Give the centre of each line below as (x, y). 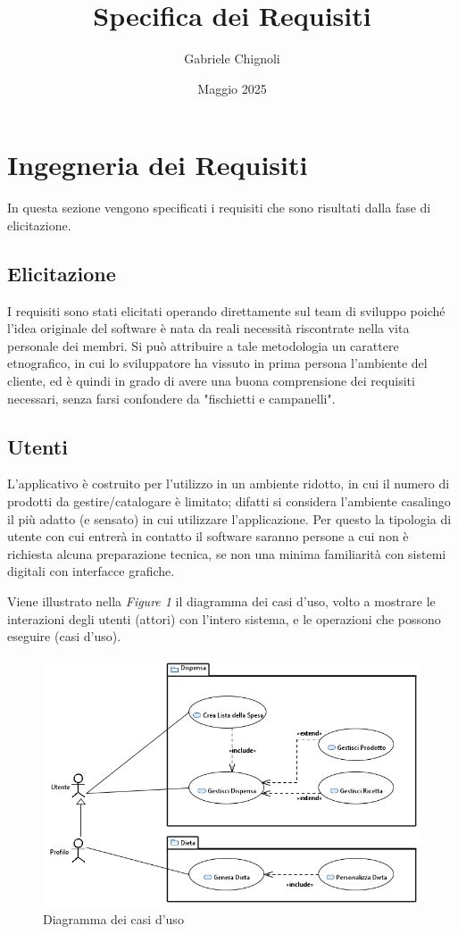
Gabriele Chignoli (232, 58)
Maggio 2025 (232, 88)
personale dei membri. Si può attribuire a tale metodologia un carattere (203, 345)
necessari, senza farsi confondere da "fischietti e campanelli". (171, 398)
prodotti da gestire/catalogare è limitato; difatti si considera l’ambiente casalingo (229, 501)
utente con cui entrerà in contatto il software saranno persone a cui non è (208, 536)
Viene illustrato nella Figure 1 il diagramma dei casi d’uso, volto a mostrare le (221, 600)
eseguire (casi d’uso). (64, 636)
